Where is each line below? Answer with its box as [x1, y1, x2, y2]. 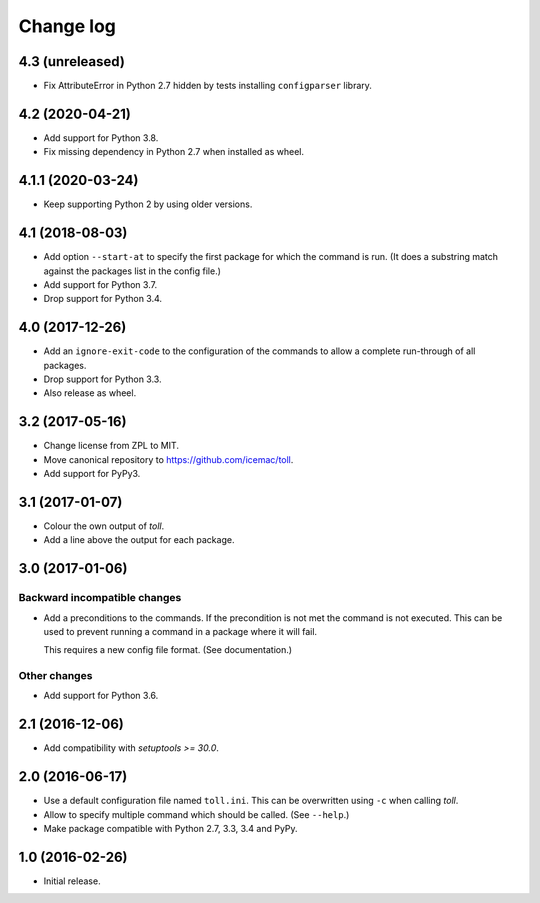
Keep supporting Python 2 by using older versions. [43, 198, 253, 210]
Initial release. [43, 875, 101, 887]
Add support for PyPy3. [43, 468, 141, 480]
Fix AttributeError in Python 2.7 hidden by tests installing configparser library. [43, 80, 372, 92]
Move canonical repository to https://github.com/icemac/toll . [43, 453, 294, 465]
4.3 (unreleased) [18, 53, 125, 70]
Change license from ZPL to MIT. [43, 440, 180, 452]
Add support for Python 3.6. [43, 690, 159, 702]
